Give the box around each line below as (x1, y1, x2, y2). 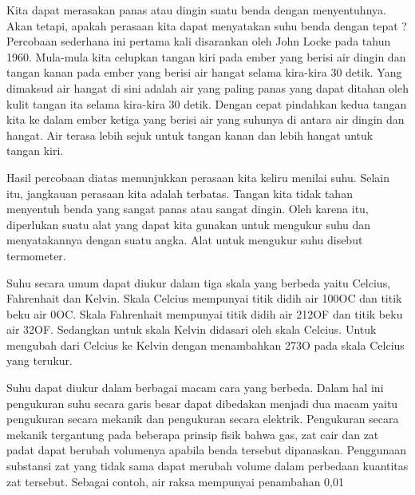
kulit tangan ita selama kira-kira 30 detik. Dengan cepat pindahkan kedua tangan (6, 95, 407, 112)
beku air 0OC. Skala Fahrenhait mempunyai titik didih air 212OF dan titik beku (6, 305, 403, 322)
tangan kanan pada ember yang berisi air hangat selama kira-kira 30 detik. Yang (6, 64, 402, 81)
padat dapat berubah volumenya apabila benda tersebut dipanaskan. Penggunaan (6, 442, 407, 458)
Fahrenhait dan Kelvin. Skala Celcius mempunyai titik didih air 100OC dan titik (6, 290, 402, 307)
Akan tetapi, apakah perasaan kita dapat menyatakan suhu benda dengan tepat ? (6, 17, 407, 34)
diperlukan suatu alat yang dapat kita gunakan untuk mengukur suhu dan (6, 216, 371, 232)
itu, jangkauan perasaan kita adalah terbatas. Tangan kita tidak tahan (6, 184, 353, 201)
